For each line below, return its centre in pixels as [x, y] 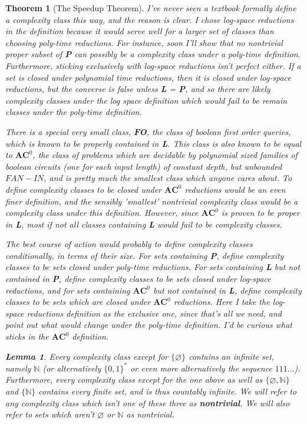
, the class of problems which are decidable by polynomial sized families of [165, 155]
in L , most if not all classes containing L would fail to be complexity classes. [144, 224]
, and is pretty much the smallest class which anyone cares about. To [168, 178]
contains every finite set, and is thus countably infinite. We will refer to [168, 391]
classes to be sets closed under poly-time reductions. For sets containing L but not [153, 267]
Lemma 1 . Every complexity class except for [87, 356]
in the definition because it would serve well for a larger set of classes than [140, 31]
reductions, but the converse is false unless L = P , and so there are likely [138, 89]
